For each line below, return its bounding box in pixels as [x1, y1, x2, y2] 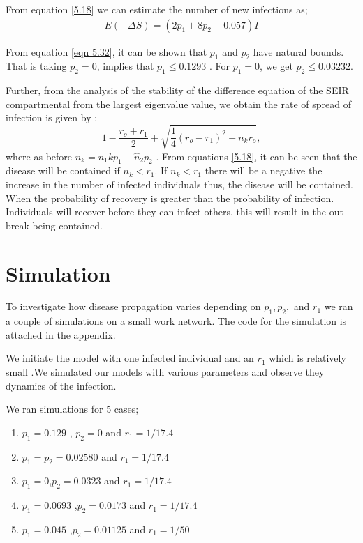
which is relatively [269, 351, 346, 365]
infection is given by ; [6, 110, 98, 125]
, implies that [96, 59, 154, 73]
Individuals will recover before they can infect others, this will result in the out [6, 204, 343, 219]
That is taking [6, 59, 67, 73]
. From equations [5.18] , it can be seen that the [156, 148, 357, 163]
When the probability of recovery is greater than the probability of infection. [6, 190, 334, 205]
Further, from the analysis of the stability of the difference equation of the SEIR [6, 83, 349, 98]
